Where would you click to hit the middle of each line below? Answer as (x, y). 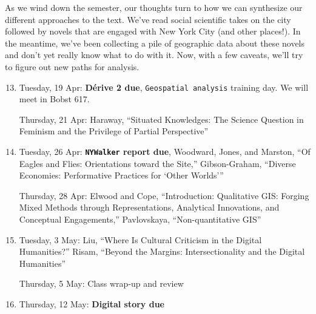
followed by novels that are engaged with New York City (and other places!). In (153, 31)
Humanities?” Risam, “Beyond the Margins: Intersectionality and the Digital (162, 251)
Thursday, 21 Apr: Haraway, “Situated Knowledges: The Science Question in (161, 119)
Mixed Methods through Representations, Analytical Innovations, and (149, 207)
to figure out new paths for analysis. (72, 66)
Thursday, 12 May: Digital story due (92, 304)
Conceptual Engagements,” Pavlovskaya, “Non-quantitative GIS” (140, 219)
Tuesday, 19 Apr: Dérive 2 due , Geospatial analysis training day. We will (164, 87)
